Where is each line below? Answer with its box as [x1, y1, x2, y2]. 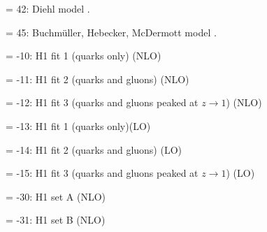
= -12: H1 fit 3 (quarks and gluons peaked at [6, 95, 199, 110]
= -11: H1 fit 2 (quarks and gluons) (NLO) [6, 71, 189, 86]
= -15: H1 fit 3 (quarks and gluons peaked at [6, 166, 199, 180]
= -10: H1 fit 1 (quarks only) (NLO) [6, 48, 161, 63]
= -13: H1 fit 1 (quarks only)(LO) [6, 118, 151, 133]
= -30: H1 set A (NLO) [6, 189, 106, 203]
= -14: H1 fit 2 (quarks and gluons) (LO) [6, 142, 182, 157]
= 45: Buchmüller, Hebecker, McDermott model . [6, 24, 217, 39]
